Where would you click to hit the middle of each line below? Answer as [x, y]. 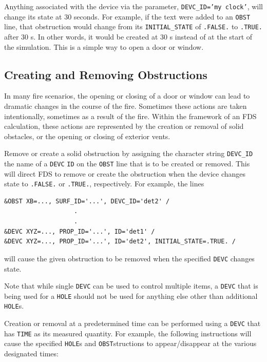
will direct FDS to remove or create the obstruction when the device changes [125, 173]
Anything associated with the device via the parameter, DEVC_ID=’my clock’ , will [133, 6]
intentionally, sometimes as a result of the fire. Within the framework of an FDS [130, 116]
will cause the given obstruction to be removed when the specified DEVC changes [129, 258]
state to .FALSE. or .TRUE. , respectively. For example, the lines [104, 184]
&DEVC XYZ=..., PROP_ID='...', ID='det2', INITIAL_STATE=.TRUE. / [120, 242]
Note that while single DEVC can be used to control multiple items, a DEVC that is [131, 286]
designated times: [31, 354]
